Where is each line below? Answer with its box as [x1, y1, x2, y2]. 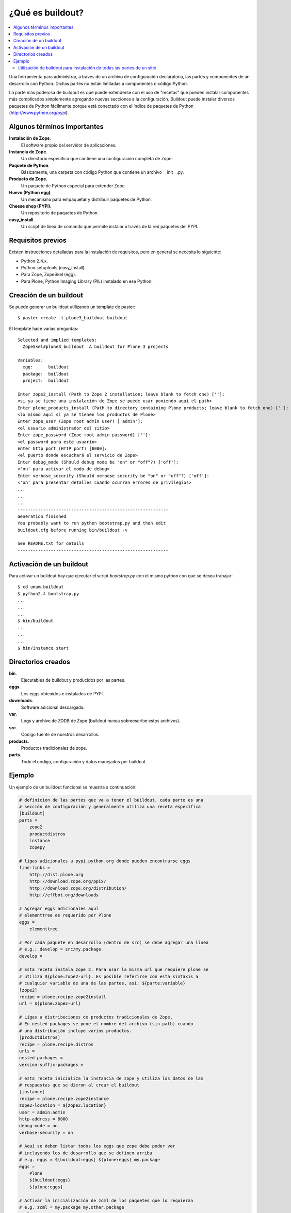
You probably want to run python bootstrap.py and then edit [17, 521, 166, 526]
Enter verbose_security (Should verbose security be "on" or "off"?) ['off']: [17, 473, 210, 478]
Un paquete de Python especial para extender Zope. [21, 182, 126, 189]
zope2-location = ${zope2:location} [19, 1103, 107, 1108]
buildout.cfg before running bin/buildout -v [17, 527, 128, 533]
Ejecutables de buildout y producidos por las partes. [21, 677, 126, 683]
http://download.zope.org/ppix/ [29, 879, 107, 884]
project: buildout [22, 378, 69, 383]
